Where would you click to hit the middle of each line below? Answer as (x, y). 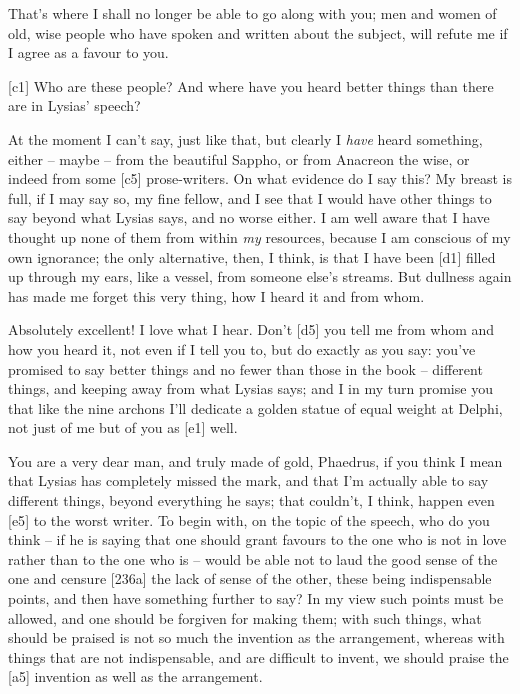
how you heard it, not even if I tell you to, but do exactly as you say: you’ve (242, 348)
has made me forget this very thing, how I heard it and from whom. (216, 295)
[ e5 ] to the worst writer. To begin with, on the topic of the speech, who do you (249, 519)
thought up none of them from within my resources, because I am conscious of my (259, 236)
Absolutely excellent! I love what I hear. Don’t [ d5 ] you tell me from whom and (251, 329)
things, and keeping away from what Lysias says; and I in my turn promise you (250, 388)
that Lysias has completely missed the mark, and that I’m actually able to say (248, 480)
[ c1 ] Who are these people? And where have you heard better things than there (251, 85)
